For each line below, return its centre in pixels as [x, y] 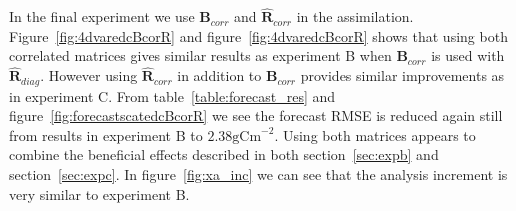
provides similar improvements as [402, 75]
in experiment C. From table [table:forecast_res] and [172, 95]
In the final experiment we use [102, 16]
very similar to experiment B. [99, 193]
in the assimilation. [355, 16]
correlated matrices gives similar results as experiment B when [200, 55]
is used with [468, 55]
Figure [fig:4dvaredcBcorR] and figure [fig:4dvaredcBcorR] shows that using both [258, 35]
